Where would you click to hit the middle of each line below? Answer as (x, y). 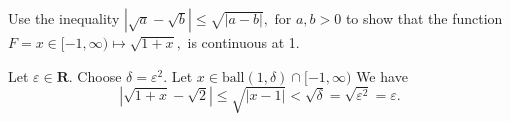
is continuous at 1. (243, 42)
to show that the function (424, 18)
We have (382, 75)
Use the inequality (64, 18)
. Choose (95, 75)
